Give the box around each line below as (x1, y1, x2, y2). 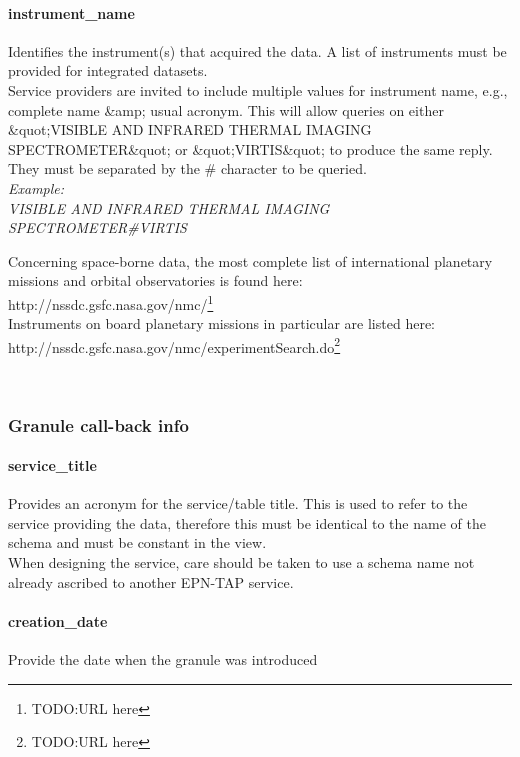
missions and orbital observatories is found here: (8, 270, 303, 291)
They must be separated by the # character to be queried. (8, 158, 367, 179)
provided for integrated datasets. (8, 60, 208, 81)
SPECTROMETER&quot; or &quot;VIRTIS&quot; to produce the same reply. (8, 138, 493, 159)
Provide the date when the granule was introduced (8, 649, 318, 670)
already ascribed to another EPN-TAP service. (8, 571, 294, 592)
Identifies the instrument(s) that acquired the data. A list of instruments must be (8, 40, 507, 61)
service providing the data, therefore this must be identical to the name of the (8, 512, 486, 533)
